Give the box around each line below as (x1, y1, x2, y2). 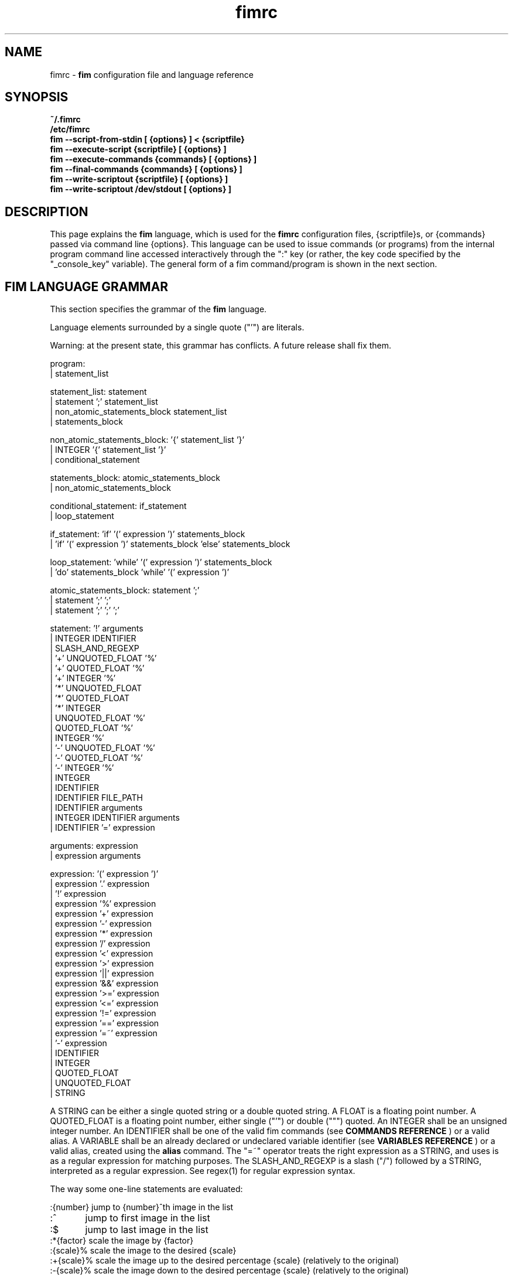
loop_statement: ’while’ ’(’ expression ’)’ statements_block (50, 557, 272, 568)
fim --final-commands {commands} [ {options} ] (50, 164, 242, 175)
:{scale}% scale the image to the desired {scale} (50, 1245, 237, 1256)
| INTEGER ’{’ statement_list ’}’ (50, 445, 166, 455)
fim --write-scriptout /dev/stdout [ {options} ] (50, 184, 232, 194)
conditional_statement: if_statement (50, 501, 187, 511)
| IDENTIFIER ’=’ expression (50, 822, 155, 833)
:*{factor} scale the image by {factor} (50, 1235, 194, 1246)
